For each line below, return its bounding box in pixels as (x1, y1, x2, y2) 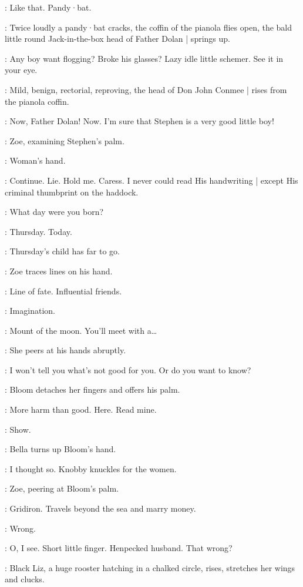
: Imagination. (5, 304, 55, 317)
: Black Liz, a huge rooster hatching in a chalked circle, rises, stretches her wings (5, 561, 295, 573)
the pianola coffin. (5, 95, 69, 107)
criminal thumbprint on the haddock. (5, 185, 139, 198)
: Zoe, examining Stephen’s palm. (5, 134, 124, 147)
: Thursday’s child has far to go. (5, 245, 120, 257)
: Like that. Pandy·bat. (5, 1, 92, 13)
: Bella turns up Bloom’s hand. (5, 443, 116, 455)
